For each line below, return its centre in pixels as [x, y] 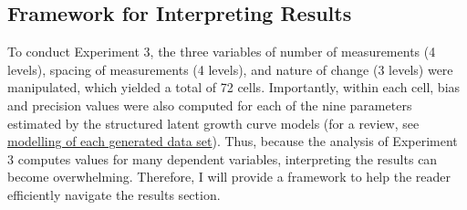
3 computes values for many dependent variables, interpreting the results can [223, 158]
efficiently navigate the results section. [114, 194]
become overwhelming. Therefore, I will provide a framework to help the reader [229, 177]
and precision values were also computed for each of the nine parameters [210, 105]
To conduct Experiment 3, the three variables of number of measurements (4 [222, 52]
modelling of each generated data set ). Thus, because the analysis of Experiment [233, 141]
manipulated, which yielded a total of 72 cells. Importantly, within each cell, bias [234, 87]
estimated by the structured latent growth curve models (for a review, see [213, 123]
